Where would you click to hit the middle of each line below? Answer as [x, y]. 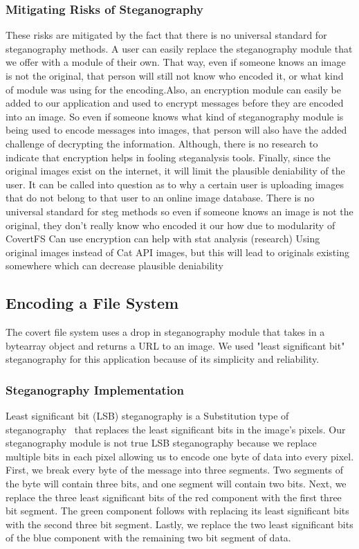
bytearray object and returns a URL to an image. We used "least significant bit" [175, 345]
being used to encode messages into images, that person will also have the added [176, 130]
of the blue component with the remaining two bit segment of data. [148, 538]
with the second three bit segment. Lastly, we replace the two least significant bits [179, 524]
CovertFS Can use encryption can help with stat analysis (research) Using [163, 238]
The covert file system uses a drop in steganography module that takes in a [165, 332]
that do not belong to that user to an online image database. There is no [160, 198]
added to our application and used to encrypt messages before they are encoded [175, 103]
